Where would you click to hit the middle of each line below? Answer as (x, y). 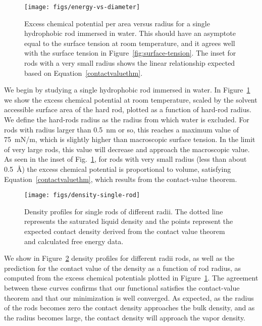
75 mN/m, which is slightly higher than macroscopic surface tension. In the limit (130, 139)
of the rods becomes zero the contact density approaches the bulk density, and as (129, 308)
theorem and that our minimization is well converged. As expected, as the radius (129, 297)
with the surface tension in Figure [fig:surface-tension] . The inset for (130, 53)
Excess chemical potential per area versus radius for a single (117, 23)
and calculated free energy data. (74, 241)
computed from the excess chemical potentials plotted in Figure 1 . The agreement (131, 278)
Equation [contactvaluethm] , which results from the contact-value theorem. (121, 179)
